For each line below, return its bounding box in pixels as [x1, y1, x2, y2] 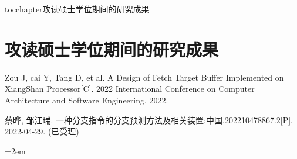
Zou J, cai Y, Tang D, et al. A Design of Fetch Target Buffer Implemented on [5, 71, 284, 83]
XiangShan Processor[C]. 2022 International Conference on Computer [5, 82, 255, 95]
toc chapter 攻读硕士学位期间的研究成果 [5, 3, 150, 15]
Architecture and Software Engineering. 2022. [5, 94, 168, 106]
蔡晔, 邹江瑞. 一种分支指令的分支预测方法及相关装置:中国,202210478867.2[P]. [5, 113, 293, 126]
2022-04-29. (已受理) [5, 125, 79, 137]
